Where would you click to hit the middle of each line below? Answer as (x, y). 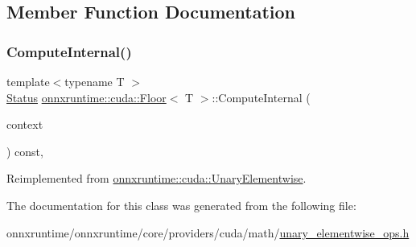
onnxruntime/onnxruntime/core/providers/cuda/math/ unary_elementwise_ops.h (208, 232)
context (25, 124)
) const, (25, 151)
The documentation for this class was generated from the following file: (181, 205)
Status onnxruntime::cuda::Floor (86, 97)
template (28, 81)
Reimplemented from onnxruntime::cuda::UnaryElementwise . (157, 178)
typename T (95, 81)
